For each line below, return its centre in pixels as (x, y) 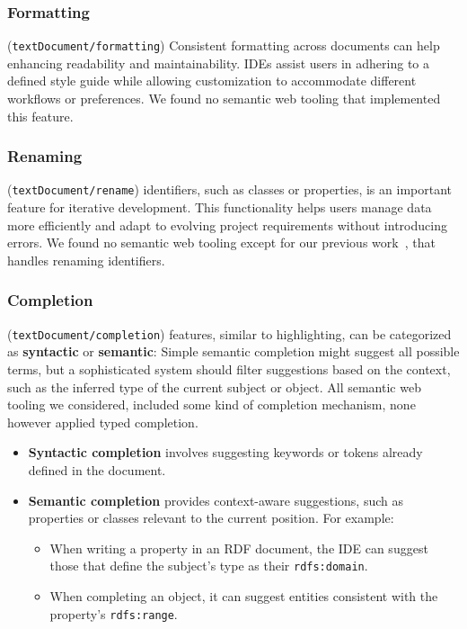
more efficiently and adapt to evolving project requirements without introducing (227, 225)
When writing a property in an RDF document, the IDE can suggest (239, 548)
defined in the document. (97, 469)
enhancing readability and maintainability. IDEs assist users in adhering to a (219, 63)
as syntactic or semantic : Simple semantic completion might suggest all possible (233, 351)
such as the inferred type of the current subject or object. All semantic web (214, 386)
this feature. (40, 116)
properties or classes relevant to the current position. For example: (211, 518)
